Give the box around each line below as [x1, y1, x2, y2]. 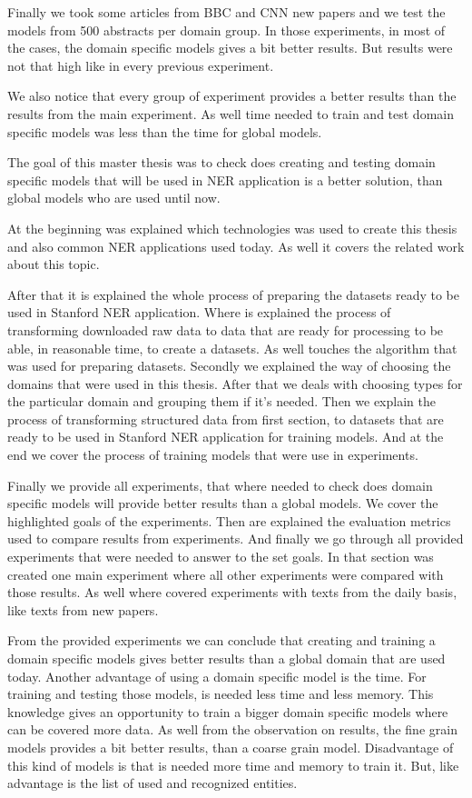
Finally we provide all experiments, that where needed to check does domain [7, 475, 433, 494]
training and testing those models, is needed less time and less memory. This [7, 684, 434, 703]
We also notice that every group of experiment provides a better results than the [7, 86, 457, 105]
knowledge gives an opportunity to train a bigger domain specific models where [7, 702, 448, 721]
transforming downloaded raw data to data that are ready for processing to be [7, 320, 444, 339]
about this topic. [7, 254, 100, 274]
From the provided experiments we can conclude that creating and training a [7, 631, 436, 650]
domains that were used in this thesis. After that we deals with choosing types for [7, 374, 463, 393]
